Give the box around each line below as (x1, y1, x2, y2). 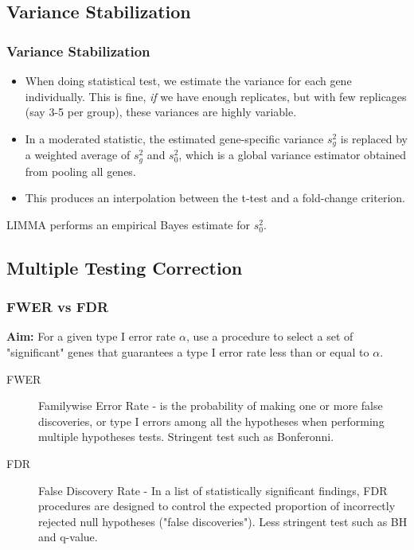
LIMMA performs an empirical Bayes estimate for (6, 216, 251, 232)
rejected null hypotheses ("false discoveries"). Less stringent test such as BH (38, 513, 408, 529)
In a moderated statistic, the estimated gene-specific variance (25, 130, 324, 146)
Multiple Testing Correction (6, 255, 243, 279)
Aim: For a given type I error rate (6, 328, 176, 345)
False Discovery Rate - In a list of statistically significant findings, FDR (38, 482, 388, 498)
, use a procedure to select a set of (186, 328, 353, 345)
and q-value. (38, 529, 98, 545)
